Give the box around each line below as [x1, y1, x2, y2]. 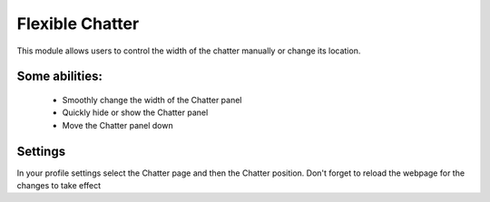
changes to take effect [16, 180, 102, 191]
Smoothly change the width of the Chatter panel [62, 94, 242, 105]
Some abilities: [16, 69, 103, 84]
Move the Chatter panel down [62, 120, 173, 130]
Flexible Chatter [16, 14, 140, 34]
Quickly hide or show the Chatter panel [62, 107, 209, 118]
